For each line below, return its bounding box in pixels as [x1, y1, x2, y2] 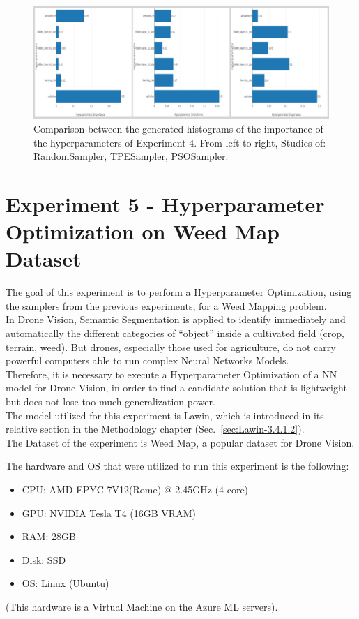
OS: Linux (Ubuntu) [22, 576, 109, 590]
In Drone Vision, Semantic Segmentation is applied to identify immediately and [6, 312, 346, 327]
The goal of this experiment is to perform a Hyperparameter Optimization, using [6, 285, 352, 299]
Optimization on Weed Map [6, 217, 280, 246]
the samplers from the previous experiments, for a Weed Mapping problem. [6, 298, 327, 313]
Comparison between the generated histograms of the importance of [33, 121, 323, 135]
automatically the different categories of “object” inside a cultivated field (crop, [6, 325, 344, 340]
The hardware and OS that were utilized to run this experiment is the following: [6, 458, 349, 473]
